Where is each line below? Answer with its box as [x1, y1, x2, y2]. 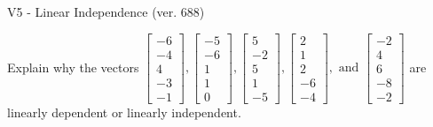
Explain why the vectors [7, 57, 139, 76]
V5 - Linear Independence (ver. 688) [7, 3, 205, 20]
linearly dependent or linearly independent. [7, 102, 241, 121]
